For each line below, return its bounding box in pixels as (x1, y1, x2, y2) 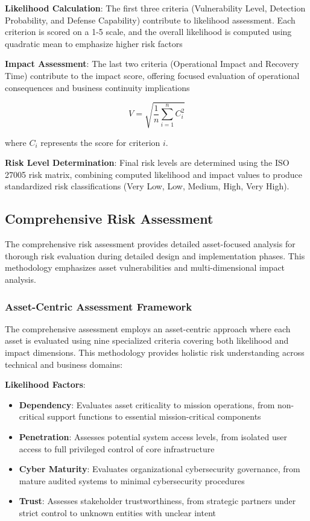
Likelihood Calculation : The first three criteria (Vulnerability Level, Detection (5, 2, 306, 14)
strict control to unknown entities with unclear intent (19, 507, 216, 519)
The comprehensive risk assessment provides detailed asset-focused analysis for (5, 238, 296, 250)
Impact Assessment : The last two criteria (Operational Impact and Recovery (5, 57, 299, 70)
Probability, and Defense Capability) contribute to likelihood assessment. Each (5, 13, 296, 26)
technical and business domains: (5, 358, 123, 370)
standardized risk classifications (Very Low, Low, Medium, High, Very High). (5, 180, 289, 192)
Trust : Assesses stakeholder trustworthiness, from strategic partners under (19, 494, 296, 507)
